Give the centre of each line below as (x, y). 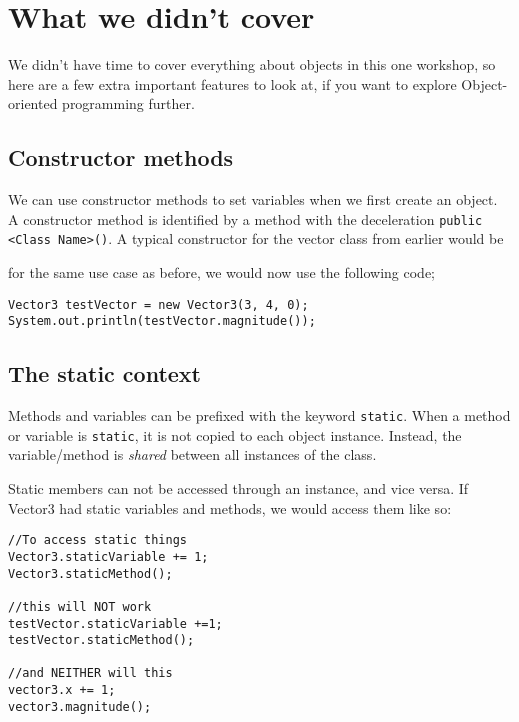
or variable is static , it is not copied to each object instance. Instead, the (235, 434)
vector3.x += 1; (62, 690)
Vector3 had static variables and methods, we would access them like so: (230, 507)
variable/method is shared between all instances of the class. (192, 454)
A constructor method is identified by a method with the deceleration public (245, 218)
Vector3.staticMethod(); (90, 573)
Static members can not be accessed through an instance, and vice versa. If (238, 488)
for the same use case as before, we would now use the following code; (221, 272)
